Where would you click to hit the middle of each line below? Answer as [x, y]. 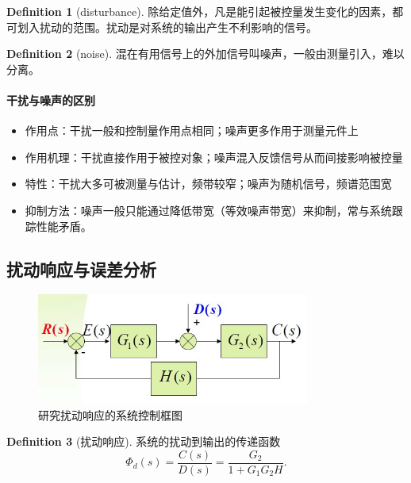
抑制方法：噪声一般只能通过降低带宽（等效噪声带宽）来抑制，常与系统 [208, 210]
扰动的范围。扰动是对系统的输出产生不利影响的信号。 [178, 27]
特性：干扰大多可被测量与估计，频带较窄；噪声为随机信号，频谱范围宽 [208, 184]
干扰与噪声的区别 [51, 100]
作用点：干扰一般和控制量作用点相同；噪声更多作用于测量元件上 [192, 130]
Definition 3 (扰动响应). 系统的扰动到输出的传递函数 [144, 441]
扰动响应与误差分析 [81, 268]
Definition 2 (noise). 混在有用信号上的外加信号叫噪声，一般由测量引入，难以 [205, 54]
